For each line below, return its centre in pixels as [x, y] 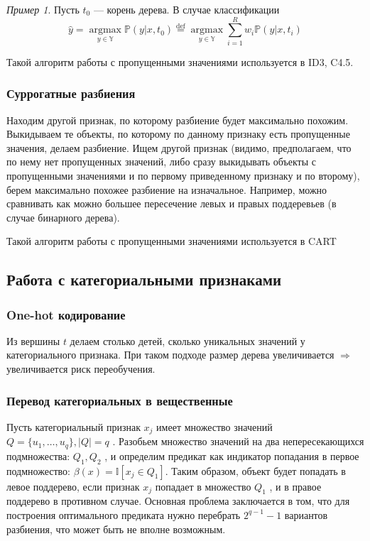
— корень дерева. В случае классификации [186, 9]
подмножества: [38, 455]
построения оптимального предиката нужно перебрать [124, 514]
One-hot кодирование [66, 314]
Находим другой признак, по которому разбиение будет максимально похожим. [178, 120]
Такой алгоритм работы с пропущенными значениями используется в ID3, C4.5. [180, 61]
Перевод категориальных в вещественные [120, 400]
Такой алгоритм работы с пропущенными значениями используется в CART [172, 241]
